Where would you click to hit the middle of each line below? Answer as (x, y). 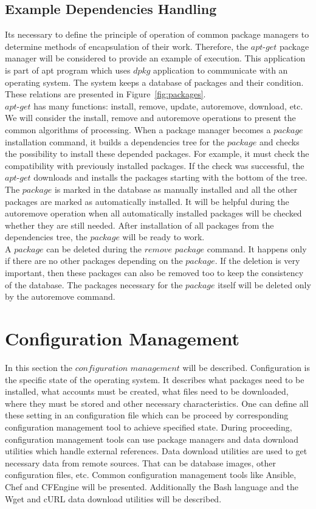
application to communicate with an (221, 70)
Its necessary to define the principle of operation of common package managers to (157, 34)
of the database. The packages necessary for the (94, 284)
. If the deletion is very (257, 261)
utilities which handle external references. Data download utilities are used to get (156, 451)
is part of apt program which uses (68, 70)
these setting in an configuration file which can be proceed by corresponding (147, 415)
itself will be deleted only (264, 284)
